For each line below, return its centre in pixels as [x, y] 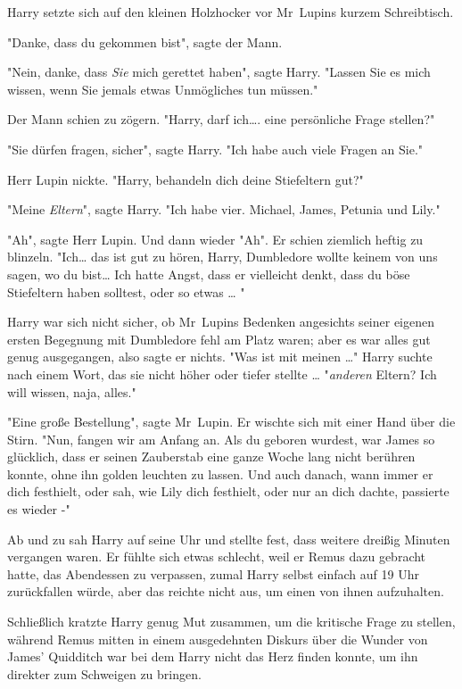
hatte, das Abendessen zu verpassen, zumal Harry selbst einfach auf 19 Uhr [213, 573]
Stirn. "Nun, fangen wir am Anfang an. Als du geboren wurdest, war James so [221, 439]
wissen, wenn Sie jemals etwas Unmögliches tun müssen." [163, 89]
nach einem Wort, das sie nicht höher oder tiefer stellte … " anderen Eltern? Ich [222, 374]
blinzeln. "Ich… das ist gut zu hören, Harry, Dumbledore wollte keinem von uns [223, 257]
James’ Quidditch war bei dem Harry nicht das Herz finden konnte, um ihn [213, 656]
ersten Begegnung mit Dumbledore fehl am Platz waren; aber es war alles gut [219, 339]
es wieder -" [39, 509]
